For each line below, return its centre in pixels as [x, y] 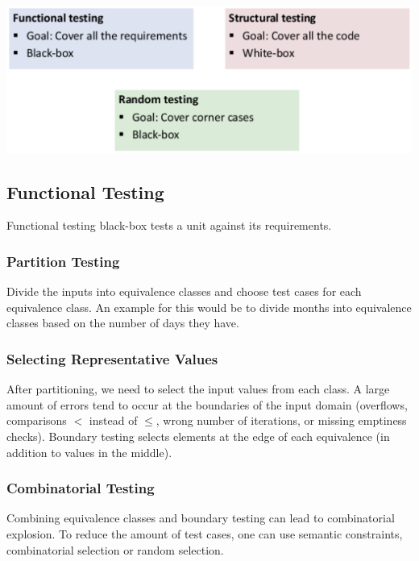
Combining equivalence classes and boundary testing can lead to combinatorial [201, 518]
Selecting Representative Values [112, 358]
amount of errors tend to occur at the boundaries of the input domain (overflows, [207, 404]
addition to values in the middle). [89, 452]
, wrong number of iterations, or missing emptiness [281, 420]
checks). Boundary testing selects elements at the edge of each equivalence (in [198, 436]
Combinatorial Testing [81, 488]
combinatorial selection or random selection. [115, 549]
